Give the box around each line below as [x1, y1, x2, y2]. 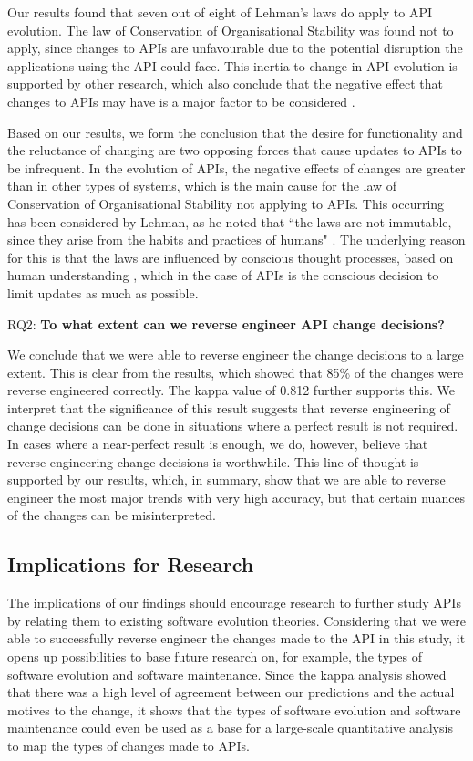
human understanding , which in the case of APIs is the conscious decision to [7, 266, 439, 285]
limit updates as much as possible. [7, 283, 199, 302]
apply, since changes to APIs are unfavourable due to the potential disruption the [7, 38, 463, 57]
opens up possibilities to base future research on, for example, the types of [7, 647, 422, 666]
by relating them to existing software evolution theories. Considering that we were [7, 610, 466, 630]
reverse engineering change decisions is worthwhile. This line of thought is [7, 452, 419, 471]
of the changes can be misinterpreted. [7, 506, 216, 525]
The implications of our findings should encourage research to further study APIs [7, 593, 461, 612]
